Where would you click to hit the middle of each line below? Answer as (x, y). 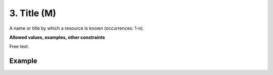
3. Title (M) (33, 13)
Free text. (19, 47)
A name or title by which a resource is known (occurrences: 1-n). (77, 28)
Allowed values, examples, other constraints (57, 37)
